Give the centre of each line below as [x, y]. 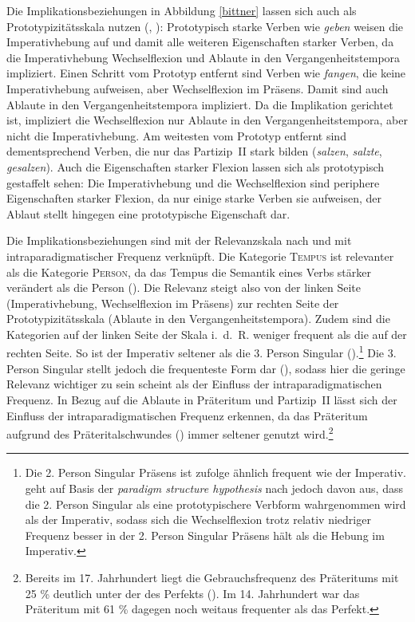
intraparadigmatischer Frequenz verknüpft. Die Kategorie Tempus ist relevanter [200, 256]
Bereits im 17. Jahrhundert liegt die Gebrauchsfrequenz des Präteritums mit [212, 577]
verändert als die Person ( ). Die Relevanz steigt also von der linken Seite [184, 287]
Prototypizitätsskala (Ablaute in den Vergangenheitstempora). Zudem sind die [198, 319]
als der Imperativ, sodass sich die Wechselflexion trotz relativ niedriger [198, 520]
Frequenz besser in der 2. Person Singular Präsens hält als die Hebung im [205, 535]
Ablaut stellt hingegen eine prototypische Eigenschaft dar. [148, 213]
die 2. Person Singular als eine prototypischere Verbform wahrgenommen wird [215, 504]
